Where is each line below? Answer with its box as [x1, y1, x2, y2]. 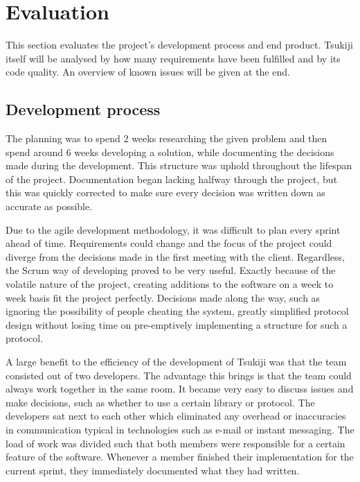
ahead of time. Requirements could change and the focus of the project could [6, 236, 332, 250]
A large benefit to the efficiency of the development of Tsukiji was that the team [6, 354, 347, 369]
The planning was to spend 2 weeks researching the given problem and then [6, 131, 327, 146]
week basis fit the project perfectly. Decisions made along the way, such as [6, 290, 321, 304]
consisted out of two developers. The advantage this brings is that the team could [6, 368, 352, 382]
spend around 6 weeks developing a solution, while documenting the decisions [6, 144, 334, 159]
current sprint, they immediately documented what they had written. [6, 463, 300, 477]
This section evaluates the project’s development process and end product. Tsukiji [6, 37, 353, 52]
